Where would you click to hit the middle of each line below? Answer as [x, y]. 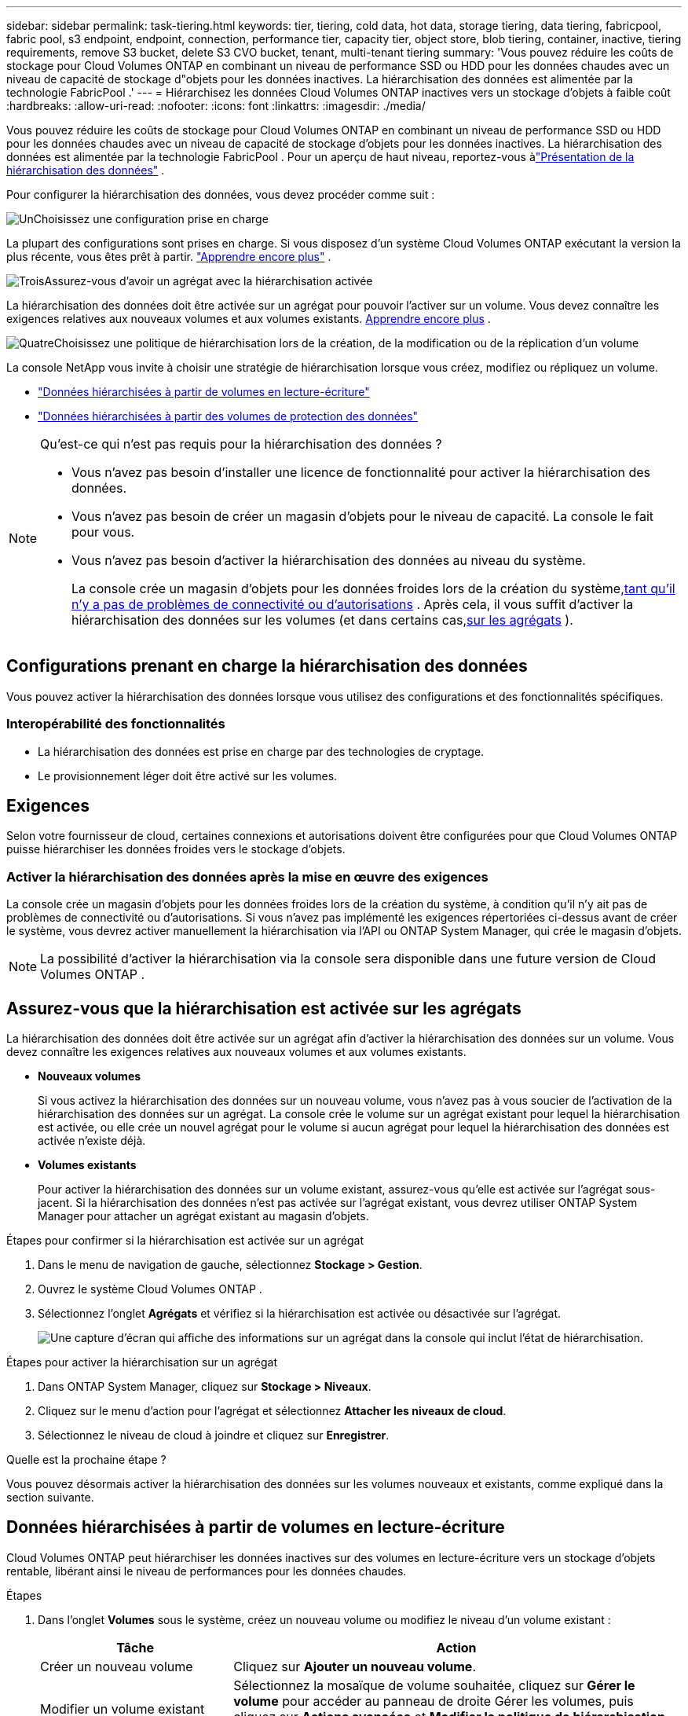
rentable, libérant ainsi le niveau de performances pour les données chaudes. [207, 1571]
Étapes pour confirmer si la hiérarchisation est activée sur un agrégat [185, 1241]
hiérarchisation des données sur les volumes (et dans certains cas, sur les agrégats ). [322, 620]
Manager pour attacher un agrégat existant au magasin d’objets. [203, 1216]
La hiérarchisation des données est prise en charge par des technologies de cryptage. [261, 751]
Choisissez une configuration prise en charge [151, 219]
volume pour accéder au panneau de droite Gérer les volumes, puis [434, 1701]
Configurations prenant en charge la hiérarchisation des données [267, 666]
